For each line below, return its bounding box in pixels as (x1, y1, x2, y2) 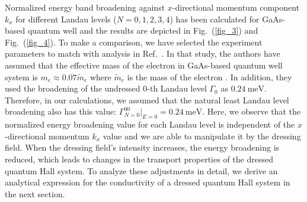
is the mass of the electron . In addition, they (127, 70, 292, 83)
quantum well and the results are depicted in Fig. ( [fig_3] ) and (27, 24, 258, 37)
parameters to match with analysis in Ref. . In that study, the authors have (5, 47, 280, 60)
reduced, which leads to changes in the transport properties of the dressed (5, 152, 273, 165)
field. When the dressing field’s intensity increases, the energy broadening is (5, 141, 280, 154)
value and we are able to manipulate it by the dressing (103, 129, 301, 142)
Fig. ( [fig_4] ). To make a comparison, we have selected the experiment (5, 35, 263, 48)
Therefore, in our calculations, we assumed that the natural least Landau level (5, 93, 289, 106)
